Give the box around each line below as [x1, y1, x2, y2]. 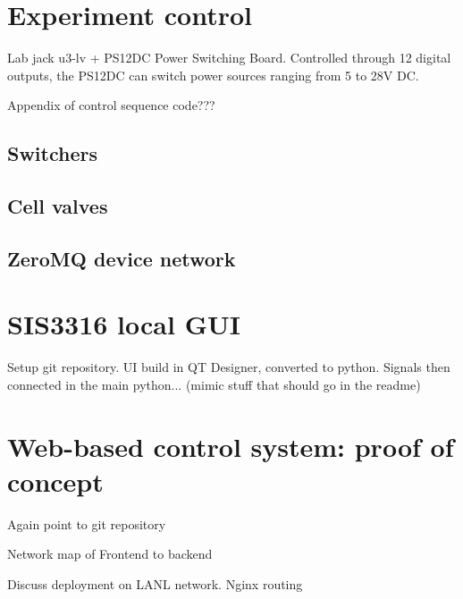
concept [7, 462, 104, 499]
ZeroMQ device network [7, 244, 236, 272]
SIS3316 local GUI [7, 306, 240, 342]
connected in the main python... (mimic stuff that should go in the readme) [7, 375, 421, 393]
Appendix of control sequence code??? [7, 96, 215, 114]
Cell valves [7, 192, 108, 220]
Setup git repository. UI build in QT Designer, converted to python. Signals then [7, 358, 450, 376]
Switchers [7, 139, 97, 167]
